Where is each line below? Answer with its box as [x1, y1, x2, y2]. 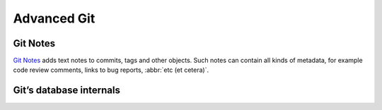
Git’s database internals [13, 85, 120, 97]
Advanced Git [13, 11, 95, 26]
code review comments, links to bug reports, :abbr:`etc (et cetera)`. [13, 66, 209, 74]
